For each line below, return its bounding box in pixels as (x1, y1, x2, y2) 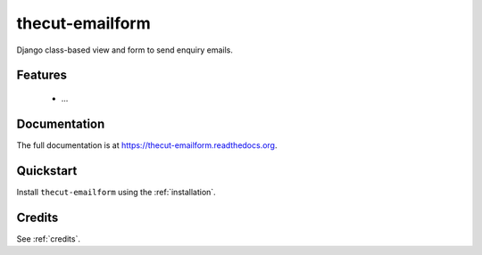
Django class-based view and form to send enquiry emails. (16, 45, 234, 55)
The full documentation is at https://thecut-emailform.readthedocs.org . (16, 139, 278, 151)
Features (16, 68, 67, 83)
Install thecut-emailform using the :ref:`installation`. (16, 186, 216, 197)
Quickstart (16, 163, 78, 178)
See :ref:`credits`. (16, 233, 80, 244)
